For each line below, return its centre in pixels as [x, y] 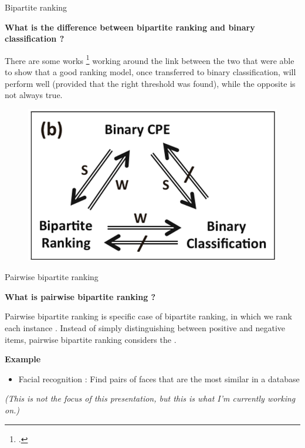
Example [23, 359]
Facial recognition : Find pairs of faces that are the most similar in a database [159, 378]
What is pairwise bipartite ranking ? [80, 296]
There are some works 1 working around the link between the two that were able [150, 59]
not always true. [34, 95]
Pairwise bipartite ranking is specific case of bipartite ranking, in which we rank [148, 316]
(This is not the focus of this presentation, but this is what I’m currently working [150, 398]
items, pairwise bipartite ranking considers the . [91, 339]
